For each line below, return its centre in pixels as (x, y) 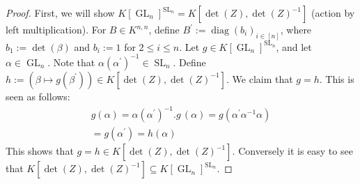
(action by (333, 13)
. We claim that (260, 78)
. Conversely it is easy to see (292, 151)
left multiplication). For (56, 29)
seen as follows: (38, 96)
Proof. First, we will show (60, 13)
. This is (337, 78)
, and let (294, 46)
